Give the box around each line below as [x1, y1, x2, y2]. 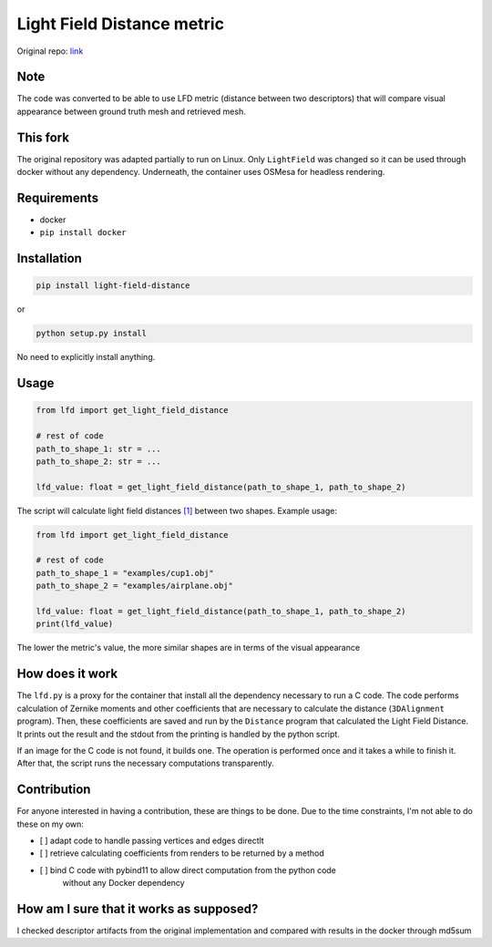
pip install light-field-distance [36, 281, 190, 291]
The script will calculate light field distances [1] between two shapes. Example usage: [16, 505, 337, 516]
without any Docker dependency [62, 878, 186, 889]
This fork [16, 129, 70, 145]
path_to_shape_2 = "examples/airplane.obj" [36, 581, 234, 592]
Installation [16, 251, 82, 266]
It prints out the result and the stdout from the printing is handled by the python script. [16, 728, 341, 739]
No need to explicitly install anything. [16, 352, 156, 363]
